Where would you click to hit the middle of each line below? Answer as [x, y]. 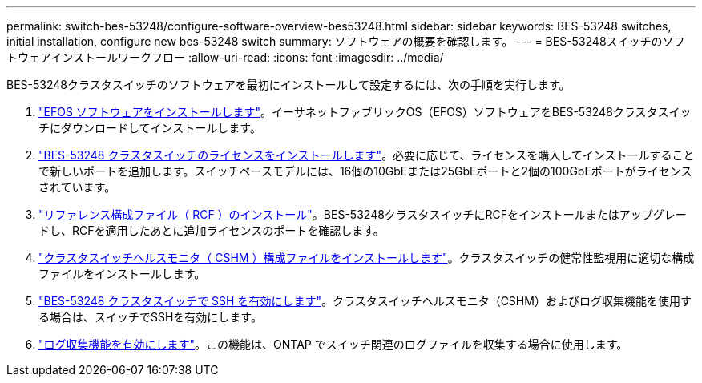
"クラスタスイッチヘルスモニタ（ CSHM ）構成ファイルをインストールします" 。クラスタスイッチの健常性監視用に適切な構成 [367, 258]
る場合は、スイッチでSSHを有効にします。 [150, 317]
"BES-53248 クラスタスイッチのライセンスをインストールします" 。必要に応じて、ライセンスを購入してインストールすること [367, 155]
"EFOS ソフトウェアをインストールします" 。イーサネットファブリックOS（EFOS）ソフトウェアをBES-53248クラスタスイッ [365, 112]
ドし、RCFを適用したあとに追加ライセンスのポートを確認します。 [212, 230]
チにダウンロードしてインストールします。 [150, 128]
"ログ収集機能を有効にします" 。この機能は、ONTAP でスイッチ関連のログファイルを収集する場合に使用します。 [333, 344]
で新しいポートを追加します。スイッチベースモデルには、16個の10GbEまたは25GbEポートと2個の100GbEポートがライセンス [365, 171]
